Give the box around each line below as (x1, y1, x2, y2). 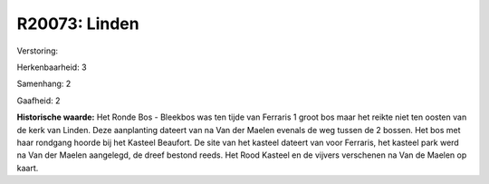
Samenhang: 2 (16, 78, 72, 90)
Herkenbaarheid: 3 (16, 62, 87, 73)
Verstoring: (16, 45, 59, 56)
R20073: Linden (16, 14, 139, 34)
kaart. (16, 162, 39, 173)
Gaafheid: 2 (16, 95, 61, 106)
